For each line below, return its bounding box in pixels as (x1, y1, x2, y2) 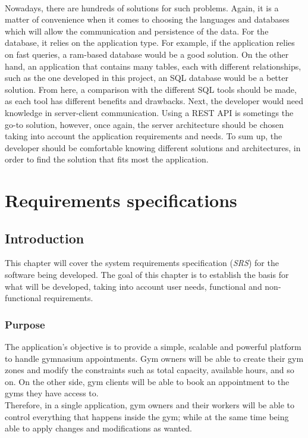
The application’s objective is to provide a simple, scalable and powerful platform (5, 340, 301, 353)
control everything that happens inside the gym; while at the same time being (5, 410, 289, 423)
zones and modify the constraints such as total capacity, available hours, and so (5, 364, 294, 376)
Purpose (5, 317, 45, 331)
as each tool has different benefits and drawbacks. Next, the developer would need (5, 95, 304, 107)
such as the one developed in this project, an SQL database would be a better (5, 71, 288, 84)
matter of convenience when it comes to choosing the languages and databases (5, 13, 290, 26)
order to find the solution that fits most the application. (5, 153, 209, 165)
